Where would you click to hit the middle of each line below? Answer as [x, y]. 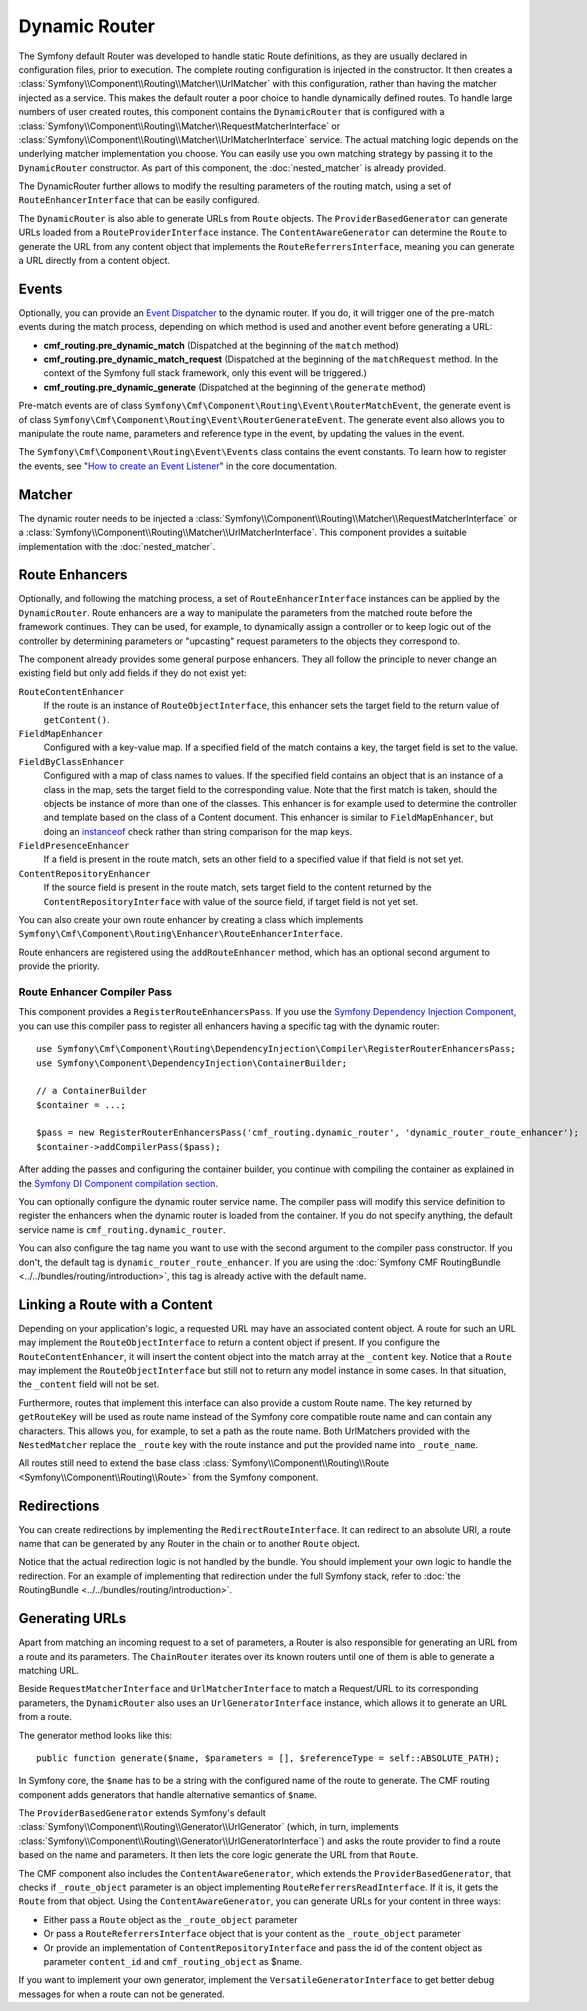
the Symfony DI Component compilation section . [118, 1183]
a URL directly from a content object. [94, 261]
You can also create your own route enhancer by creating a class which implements [191, 920]
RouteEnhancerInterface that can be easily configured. [139, 200]
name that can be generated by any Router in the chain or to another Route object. [189, 1544]
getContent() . [76, 719]
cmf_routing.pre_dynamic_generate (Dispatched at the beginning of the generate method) [235, 387]
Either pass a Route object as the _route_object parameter [170, 1919]
